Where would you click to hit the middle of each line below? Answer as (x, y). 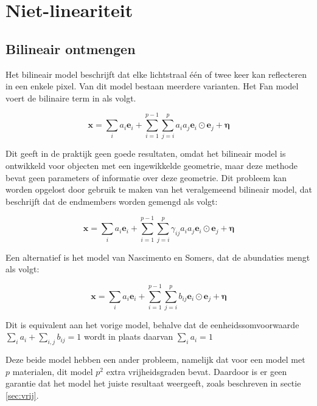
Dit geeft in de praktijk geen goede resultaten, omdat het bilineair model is (146, 153)
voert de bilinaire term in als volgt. (71, 98)
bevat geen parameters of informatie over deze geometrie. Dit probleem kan (146, 177)
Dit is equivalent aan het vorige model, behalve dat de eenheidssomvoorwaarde (152, 324)
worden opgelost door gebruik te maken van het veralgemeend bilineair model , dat (159, 189)
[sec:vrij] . (22, 395)
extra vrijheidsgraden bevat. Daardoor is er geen (197, 371)
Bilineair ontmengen (71, 48)
